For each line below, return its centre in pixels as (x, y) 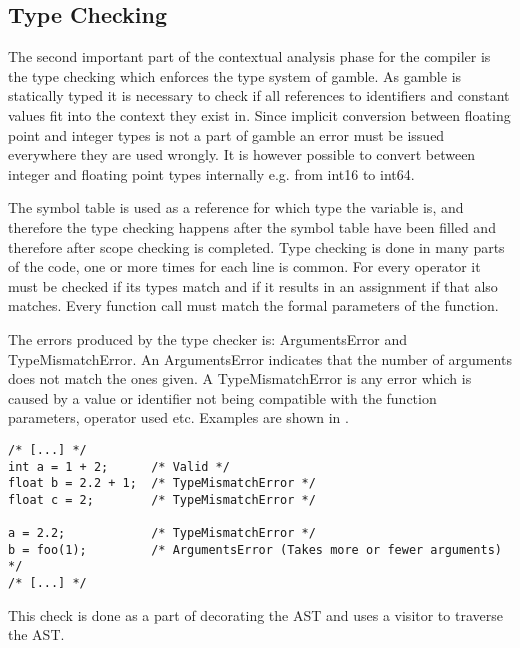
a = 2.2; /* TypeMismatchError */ (162, 533)
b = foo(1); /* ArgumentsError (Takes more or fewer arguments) (255, 549)
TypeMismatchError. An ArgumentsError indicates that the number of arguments (260, 358)
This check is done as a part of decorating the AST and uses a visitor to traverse (255, 614)
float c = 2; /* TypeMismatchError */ (162, 499)
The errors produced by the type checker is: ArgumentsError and (207, 338)
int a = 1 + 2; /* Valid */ (119, 466)
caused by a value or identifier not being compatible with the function (222, 397)
